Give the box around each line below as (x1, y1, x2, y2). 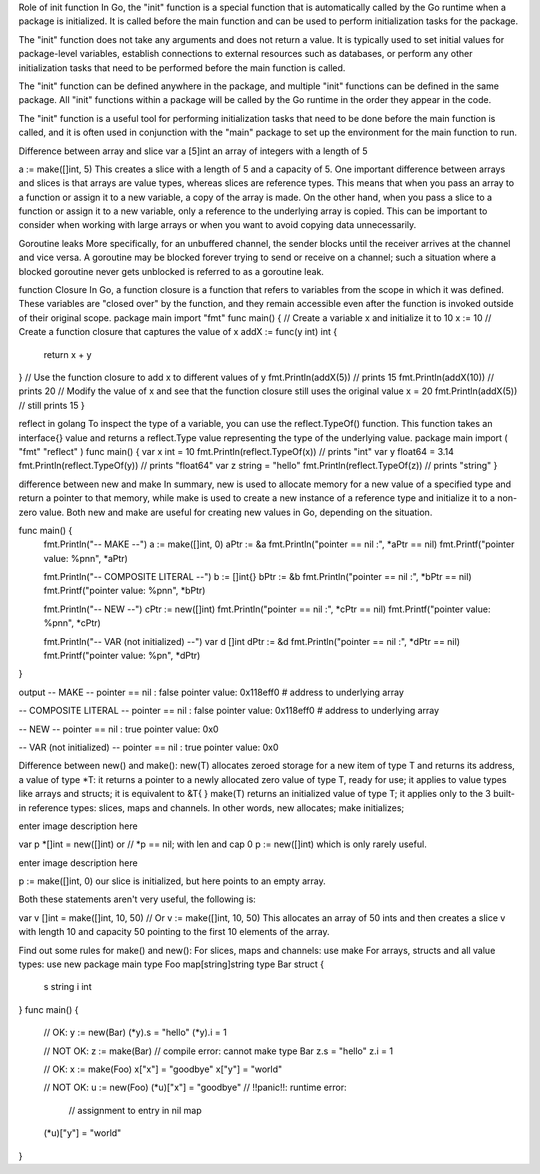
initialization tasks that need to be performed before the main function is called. (18, 61, 346, 74)
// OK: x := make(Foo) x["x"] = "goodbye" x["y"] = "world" (43, 1063, 283, 1075)
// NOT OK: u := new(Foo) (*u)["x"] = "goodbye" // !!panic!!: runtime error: (43, 1081, 347, 1094)
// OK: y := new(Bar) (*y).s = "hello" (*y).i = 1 (43, 1026, 227, 1039)
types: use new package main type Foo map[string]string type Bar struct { (18, 958, 325, 970)
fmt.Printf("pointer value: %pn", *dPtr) (43, 650, 201, 662)
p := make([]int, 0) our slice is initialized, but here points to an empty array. (18, 875, 326, 887)
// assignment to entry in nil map (68, 1104, 202, 1116)
